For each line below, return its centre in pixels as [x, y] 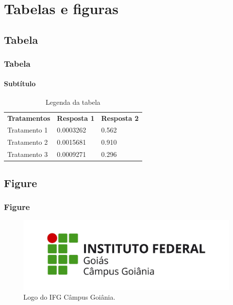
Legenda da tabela [73, 102]
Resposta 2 [120, 118]
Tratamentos [29, 118]
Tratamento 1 [28, 130]
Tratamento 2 [28, 142]
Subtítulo [20, 83]
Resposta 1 [76, 118]
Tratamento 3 [28, 154]
